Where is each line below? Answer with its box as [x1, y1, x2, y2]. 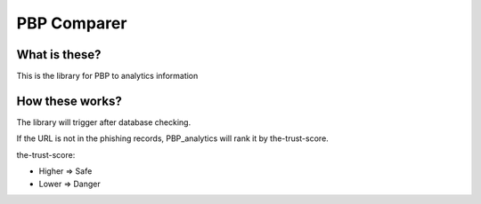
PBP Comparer [16, 13, 127, 33]
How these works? [16, 93, 122, 108]
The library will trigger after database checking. [16, 116, 192, 128]
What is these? [16, 47, 102, 62]
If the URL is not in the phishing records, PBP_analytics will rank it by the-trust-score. [16, 133, 329, 144]
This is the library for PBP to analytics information [16, 71, 199, 82]
